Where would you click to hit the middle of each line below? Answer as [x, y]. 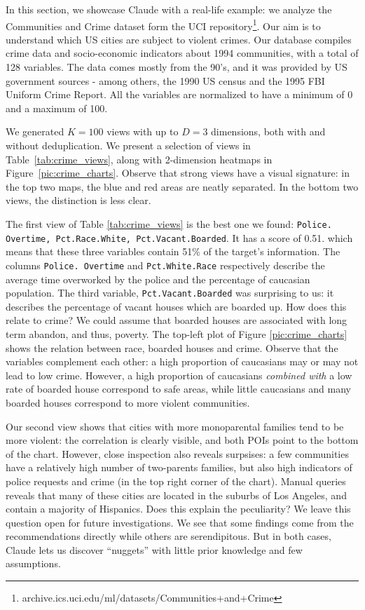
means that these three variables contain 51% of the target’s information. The [173, 251]
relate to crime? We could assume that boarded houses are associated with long [177, 320]
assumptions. [33, 563]
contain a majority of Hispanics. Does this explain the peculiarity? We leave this [178, 509]
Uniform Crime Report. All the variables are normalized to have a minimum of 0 [179, 94]
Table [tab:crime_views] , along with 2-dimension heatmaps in [139, 159]
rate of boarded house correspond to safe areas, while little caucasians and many [178, 389]
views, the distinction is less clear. [78, 200]
